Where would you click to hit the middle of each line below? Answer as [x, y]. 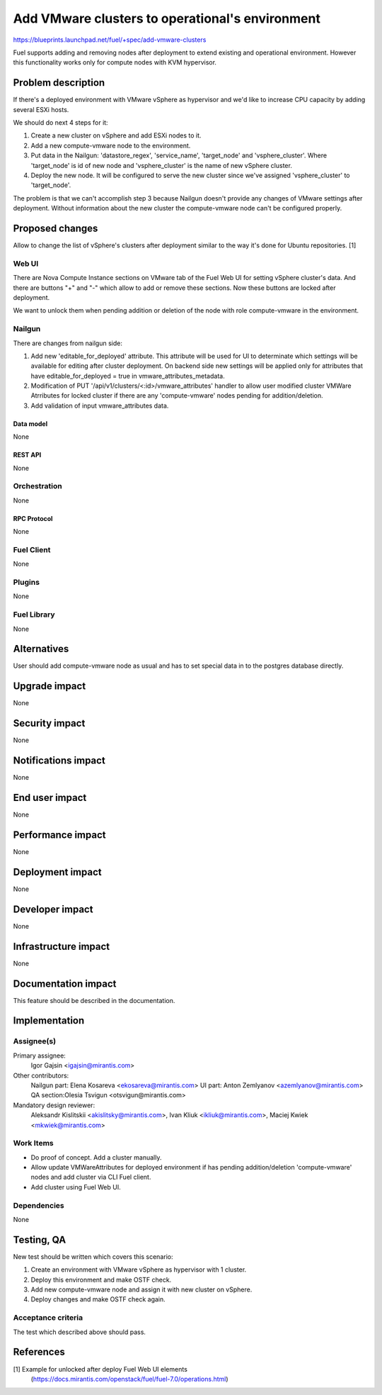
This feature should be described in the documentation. [94, 1000]
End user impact [50, 798]
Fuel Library [34, 615]
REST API [27, 455]
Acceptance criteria [48, 1318]
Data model [30, 424]
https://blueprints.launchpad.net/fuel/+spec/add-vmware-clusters [110, 40]
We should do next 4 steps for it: [61, 123]
